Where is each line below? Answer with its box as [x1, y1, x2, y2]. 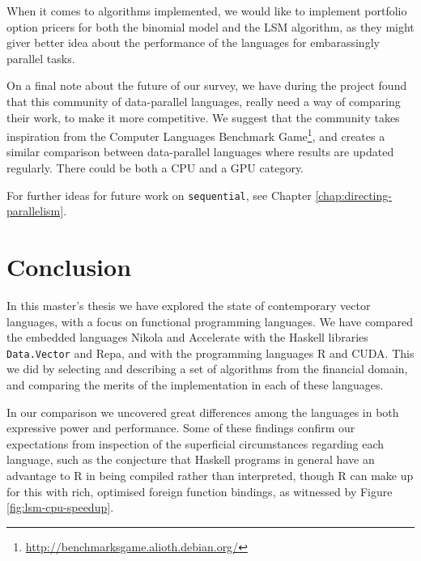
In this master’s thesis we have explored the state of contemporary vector [6, 296, 371, 313]
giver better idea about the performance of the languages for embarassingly [6, 34, 380, 51]
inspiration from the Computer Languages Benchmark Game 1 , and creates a [6, 125, 385, 144]
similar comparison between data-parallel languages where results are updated [6, 143, 394, 160]
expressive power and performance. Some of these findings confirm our [6, 419, 355, 436]
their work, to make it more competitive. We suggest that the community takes [6, 108, 400, 125]
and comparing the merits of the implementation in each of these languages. [6, 376, 384, 393]
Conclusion [6, 250, 132, 283]
